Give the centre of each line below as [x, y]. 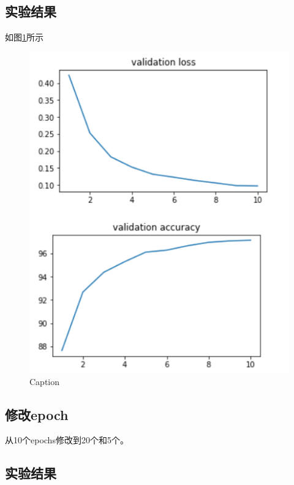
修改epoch [37, 414]
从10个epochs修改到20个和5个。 [67, 440]
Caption [45, 381]
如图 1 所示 [24, 37]
